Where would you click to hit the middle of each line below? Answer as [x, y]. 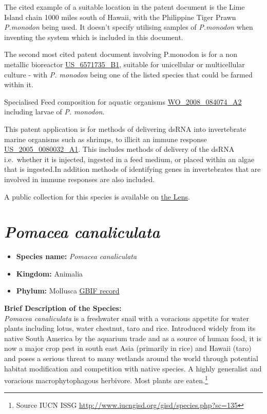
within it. [19, 84]
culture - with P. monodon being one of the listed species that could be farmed [128, 74]
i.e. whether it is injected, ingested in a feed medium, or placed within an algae [129, 159]
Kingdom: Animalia [50, 273]
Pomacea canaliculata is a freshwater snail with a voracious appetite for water [127, 318]
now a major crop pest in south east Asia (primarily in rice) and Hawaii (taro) [128, 348]
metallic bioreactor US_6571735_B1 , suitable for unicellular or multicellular [125, 64]
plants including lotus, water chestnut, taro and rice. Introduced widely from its [130, 328]
